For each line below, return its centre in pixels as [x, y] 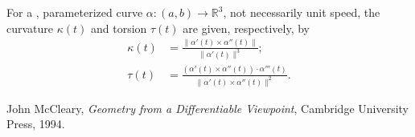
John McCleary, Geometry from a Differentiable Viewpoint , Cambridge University [208, 108]
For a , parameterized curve [75, 12]
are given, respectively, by [246, 28]
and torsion [119, 28]
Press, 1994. [36, 124]
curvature [30, 28]
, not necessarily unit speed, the [302, 12]
